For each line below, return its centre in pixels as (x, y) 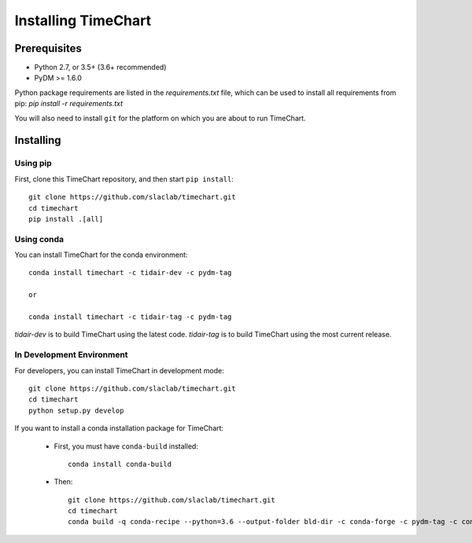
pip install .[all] (66, 219)
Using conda (39, 239)
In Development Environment (72, 355)
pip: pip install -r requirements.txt (69, 104)
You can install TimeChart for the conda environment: (101, 255)
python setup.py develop (76, 410)
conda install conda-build (120, 464)
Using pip (33, 163)
